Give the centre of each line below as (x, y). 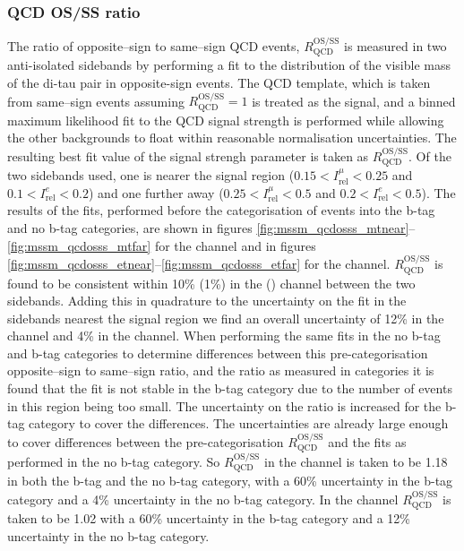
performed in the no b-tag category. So (114, 461)
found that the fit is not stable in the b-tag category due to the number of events (230, 388)
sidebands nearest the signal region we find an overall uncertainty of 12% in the (226, 318)
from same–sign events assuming (96, 101)
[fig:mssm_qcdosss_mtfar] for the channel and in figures (162, 245)
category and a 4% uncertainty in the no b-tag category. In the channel (203, 499)
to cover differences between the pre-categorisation (146, 441)
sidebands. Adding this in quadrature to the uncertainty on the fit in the (207, 301)
